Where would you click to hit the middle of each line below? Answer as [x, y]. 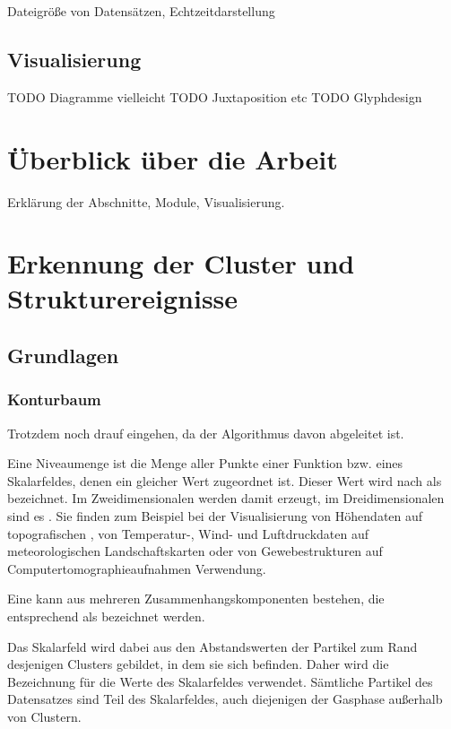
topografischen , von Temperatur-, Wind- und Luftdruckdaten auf [188, 533]
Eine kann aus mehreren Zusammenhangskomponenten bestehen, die [196, 599]
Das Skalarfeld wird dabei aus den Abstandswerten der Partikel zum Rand [212, 646]
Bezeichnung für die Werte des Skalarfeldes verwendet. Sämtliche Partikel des [220, 681]
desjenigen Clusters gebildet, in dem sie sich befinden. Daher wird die [198, 664]
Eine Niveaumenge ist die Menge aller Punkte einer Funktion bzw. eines [205, 463]
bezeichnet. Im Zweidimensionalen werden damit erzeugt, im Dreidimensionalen [226, 498]
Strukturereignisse [123, 298]
